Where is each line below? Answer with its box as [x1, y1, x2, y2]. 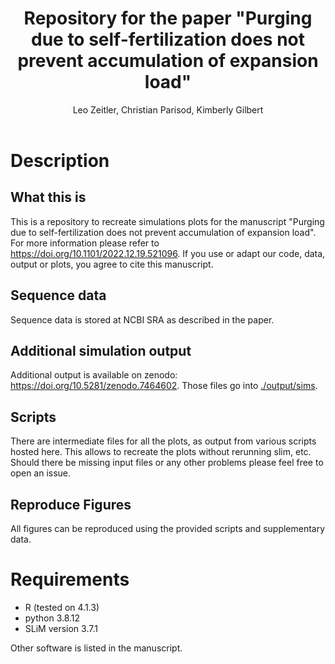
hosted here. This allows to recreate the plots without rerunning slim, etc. [10, 446, 312, 458]
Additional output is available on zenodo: [10, 369, 178, 381]
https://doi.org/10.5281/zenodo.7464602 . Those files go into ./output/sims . [10, 380, 318, 392]
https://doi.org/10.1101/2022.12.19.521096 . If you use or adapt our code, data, [10, 247, 326, 259]
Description [10, 149, 110, 172]
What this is [10, 189, 87, 206]
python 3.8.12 [24, 612, 81, 624]
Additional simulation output [10, 342, 192, 359]
